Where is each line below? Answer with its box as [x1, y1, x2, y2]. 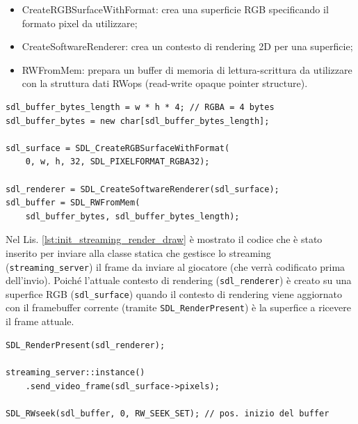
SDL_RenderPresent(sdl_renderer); [6, 340, 165, 350]
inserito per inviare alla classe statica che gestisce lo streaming [6, 245, 271, 260]
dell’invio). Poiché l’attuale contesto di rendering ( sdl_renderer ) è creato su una [6, 273, 352, 288]
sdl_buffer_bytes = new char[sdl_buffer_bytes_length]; [6, 116, 270, 126]
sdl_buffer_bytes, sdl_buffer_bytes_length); [25, 211, 240, 221]
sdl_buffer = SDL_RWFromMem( [6, 198, 140, 208]
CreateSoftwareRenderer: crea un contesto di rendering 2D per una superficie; [22, 39, 353, 54]
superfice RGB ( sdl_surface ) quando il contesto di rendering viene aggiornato [6, 286, 343, 301]
